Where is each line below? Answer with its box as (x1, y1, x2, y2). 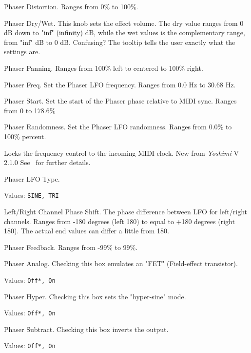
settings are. (4, 46, 40, 57)
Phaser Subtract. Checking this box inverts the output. (4, 324, 169, 334)
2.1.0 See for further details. (4, 157, 91, 167)
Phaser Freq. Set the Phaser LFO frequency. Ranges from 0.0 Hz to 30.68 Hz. (4, 79, 236, 89)
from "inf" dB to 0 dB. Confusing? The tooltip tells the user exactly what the (4, 37, 235, 47)
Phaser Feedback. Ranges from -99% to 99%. (4, 242, 138, 252)
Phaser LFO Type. (4, 173, 60, 184)
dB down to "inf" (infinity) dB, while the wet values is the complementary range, (4, 27, 245, 38)
